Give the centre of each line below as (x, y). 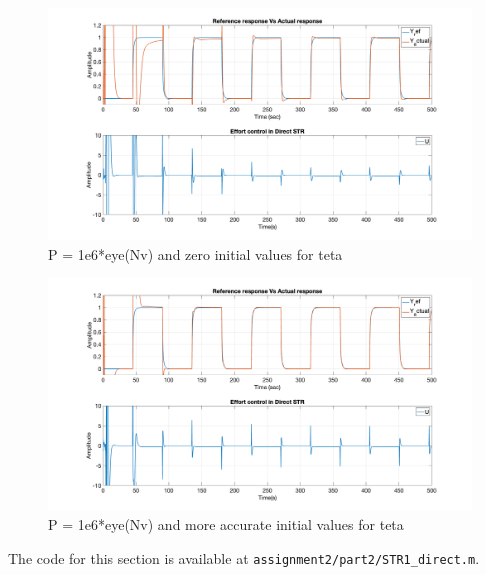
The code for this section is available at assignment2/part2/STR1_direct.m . (244, 557)
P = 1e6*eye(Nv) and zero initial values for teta (195, 253)
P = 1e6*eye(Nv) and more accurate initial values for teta (226, 524)
